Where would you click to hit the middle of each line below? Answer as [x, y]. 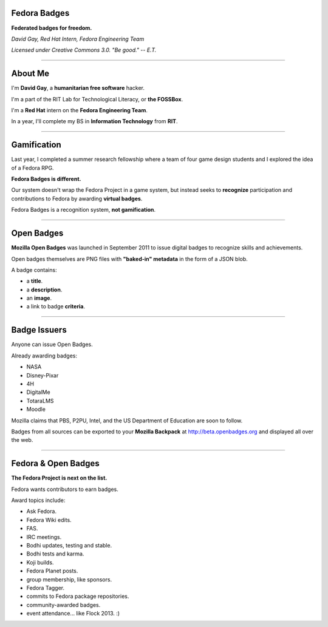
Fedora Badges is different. [46, 179]
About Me [30, 74]
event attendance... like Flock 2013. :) [73, 614]
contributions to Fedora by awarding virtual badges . [77, 198]
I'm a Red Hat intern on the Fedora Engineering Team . [80, 110]
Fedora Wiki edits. [49, 520]
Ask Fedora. [42, 511]
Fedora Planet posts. [52, 571]
